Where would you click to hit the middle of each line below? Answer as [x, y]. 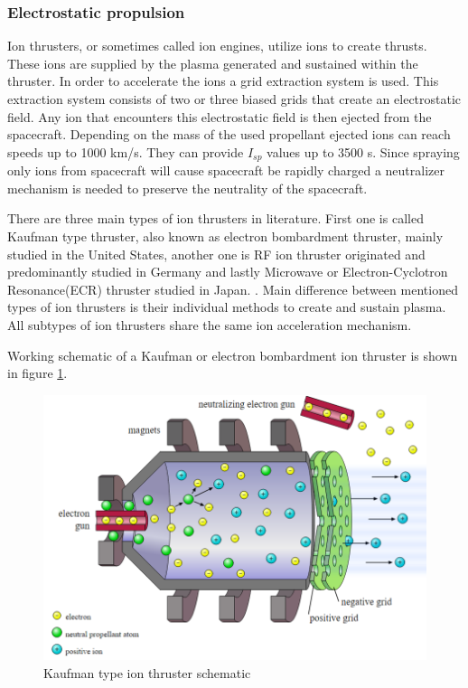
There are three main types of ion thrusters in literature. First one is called [215, 218]
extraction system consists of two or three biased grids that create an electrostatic [234, 99]
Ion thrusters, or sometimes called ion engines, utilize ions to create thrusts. [217, 46]
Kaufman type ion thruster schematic [147, 672]
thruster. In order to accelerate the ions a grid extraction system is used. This [223, 81]
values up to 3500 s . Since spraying [363, 151]
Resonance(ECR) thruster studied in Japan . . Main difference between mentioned [233, 289]
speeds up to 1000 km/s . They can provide [126, 151]
